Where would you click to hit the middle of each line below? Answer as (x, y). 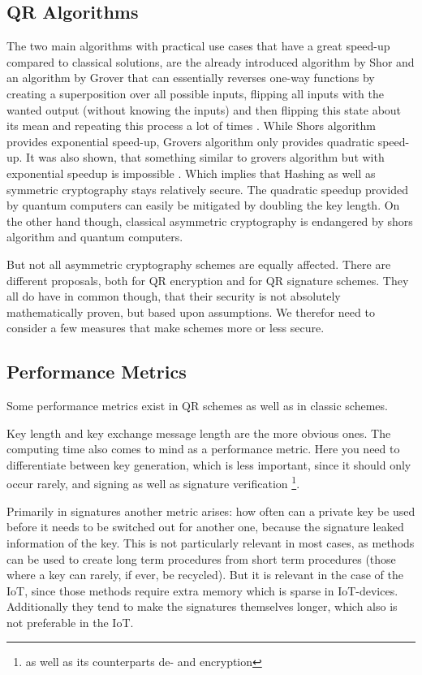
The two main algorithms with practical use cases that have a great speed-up (198, 46)
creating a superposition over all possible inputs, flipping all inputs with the (195, 93)
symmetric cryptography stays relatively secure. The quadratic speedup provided (207, 189)
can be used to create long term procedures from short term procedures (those (201, 558)
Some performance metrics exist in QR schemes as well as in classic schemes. (197, 406)
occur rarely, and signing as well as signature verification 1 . (153, 482)
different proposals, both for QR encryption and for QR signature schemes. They (208, 280)
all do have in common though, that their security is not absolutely (174, 296)
